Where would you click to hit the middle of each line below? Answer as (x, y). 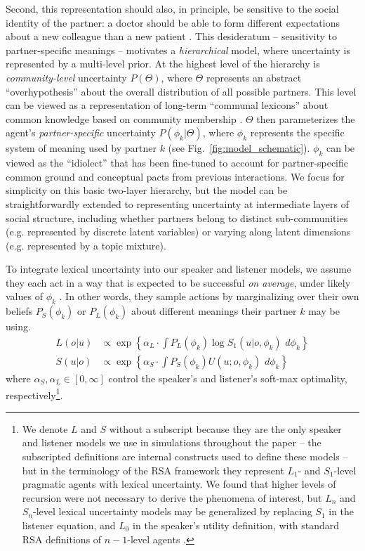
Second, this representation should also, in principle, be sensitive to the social (172, 8)
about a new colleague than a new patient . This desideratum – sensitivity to (172, 36)
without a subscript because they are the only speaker (225, 428)
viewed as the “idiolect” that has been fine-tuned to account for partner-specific (177, 163)
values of (24, 296)
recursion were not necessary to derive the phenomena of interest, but (172, 497)
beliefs (19, 311)
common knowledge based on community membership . (124, 118)
